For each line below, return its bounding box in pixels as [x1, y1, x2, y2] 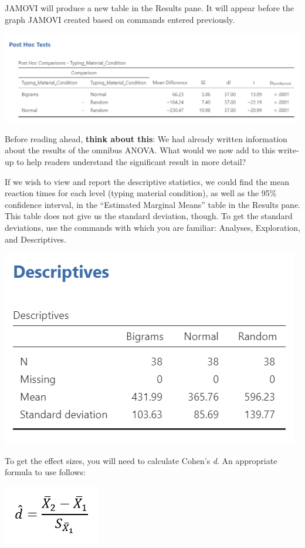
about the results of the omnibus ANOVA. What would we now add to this [5, 144, 276, 156]
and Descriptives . [5, 233, 67, 245]
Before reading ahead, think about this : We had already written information [5, 132, 287, 144]
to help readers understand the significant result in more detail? [16, 156, 246, 168]
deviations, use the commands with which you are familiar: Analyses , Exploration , [5, 221, 300, 234]
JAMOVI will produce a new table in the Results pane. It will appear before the [5, 2, 294, 14]
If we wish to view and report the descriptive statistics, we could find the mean [5, 175, 290, 187]
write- [277, 144, 299, 156]
